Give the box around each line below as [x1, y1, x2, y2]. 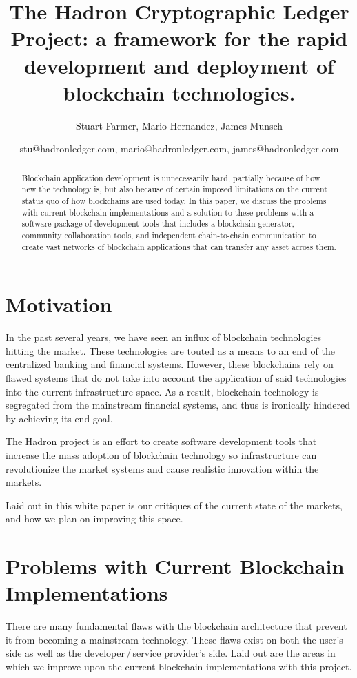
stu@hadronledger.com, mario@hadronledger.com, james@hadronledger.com [19, 141, 339, 156]
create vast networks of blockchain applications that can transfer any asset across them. [21, 240, 336, 252]
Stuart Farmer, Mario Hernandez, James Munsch [75, 118, 283, 132]
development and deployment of [24, 51, 334, 79]
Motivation [6, 290, 112, 318]
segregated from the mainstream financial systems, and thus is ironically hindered [6, 398, 351, 412]
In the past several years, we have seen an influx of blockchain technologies [6, 330, 322, 345]
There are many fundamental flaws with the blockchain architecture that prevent [6, 619, 347, 633]
